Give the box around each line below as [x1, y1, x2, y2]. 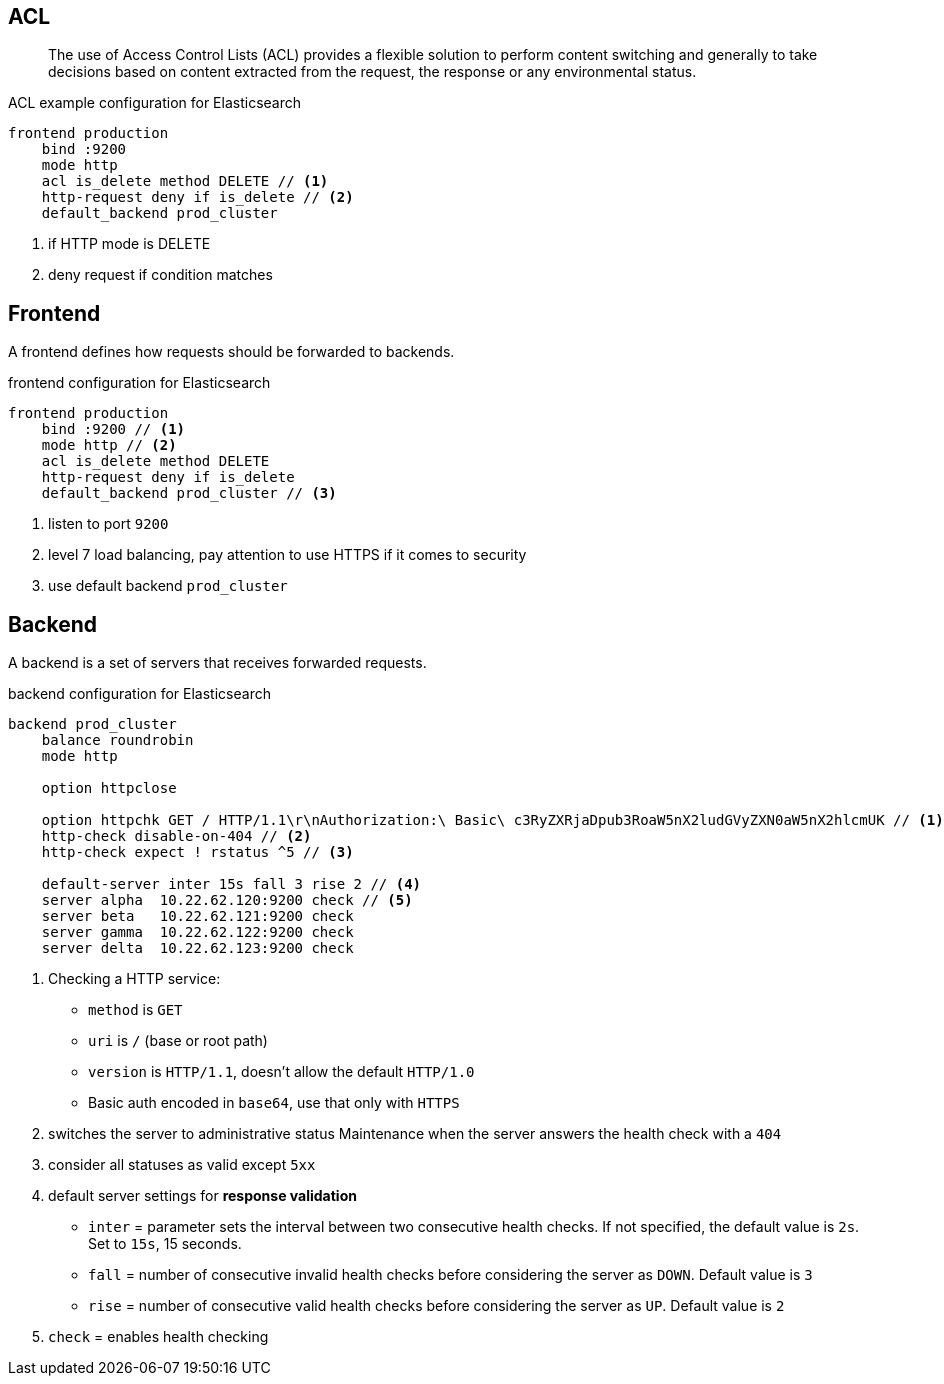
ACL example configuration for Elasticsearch [8, 94, 302, 112]
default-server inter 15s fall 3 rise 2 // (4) [41, 876, 422, 893]
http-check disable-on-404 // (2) [41, 828, 312, 845]
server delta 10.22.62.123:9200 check [41, 940, 354, 957]
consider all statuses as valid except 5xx [48, 1156, 316, 1174]
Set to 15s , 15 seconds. [88, 1235, 242, 1253]
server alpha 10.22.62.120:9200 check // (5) [41, 892, 413, 909]
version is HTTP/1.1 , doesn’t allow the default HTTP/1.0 [88, 1063, 475, 1081]
